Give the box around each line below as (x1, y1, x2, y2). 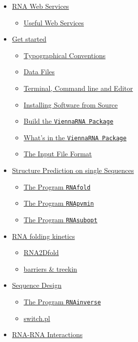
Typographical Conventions (23, 50, 106, 60)
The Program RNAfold (23, 181, 91, 192)
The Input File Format (23, 149, 92, 159)
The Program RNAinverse (23, 297, 101, 306)
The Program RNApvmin (23, 198, 94, 208)
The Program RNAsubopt (23, 214, 98, 224)
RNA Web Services (12, 1, 69, 11)
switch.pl (23, 313, 50, 323)
